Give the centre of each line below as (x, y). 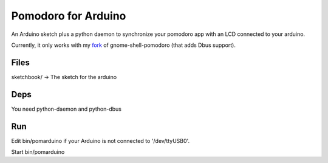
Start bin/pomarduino (38, 152)
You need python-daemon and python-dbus (66, 109)
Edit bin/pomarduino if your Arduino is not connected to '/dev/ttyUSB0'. (101, 140)
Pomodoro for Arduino (69, 16)
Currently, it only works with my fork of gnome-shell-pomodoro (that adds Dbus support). (124, 45)
